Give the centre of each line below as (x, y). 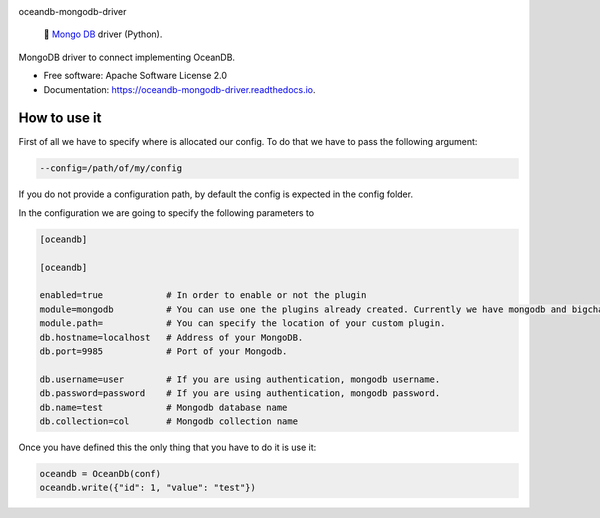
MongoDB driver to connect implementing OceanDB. (126, 57)
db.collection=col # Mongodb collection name (169, 421)
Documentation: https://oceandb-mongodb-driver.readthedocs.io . (179, 89)
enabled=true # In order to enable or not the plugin (203, 295)
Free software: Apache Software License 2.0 (135, 76)
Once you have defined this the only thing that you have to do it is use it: (167, 447)
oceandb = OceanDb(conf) (100, 473)
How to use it (60, 118)
